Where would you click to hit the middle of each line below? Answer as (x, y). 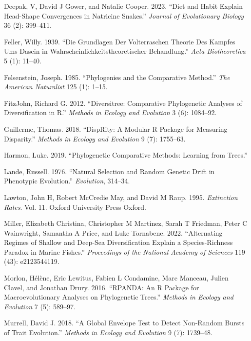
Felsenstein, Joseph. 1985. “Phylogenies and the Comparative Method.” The (117, 77)
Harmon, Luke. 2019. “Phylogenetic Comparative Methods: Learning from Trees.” (126, 155)
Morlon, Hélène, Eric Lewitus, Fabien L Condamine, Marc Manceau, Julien (116, 278)
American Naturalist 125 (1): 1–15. (56, 87)
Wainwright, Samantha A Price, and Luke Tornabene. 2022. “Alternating (113, 232)
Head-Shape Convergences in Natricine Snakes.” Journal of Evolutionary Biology (124, 15)
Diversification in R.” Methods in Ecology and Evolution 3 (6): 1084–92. (110, 112)
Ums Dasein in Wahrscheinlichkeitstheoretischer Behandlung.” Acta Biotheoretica (125, 51)
